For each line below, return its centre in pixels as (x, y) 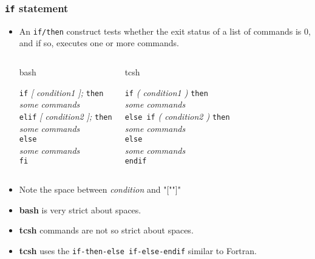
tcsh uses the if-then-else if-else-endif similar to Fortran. (138, 250)
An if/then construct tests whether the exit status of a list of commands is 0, (165, 31)
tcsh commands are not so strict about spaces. (106, 230)
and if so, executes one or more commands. (99, 43)
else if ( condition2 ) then (177, 116)
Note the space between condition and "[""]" (100, 189)
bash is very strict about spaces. (80, 209)
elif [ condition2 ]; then (66, 116)
